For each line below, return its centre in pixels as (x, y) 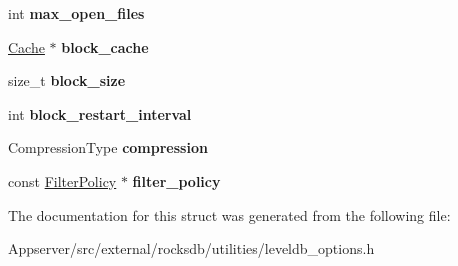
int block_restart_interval (100, 113)
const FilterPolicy (62, 180)
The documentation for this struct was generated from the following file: (229, 214)
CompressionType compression (108, 147)
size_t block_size (67, 80)
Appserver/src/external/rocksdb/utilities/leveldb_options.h (191, 248)
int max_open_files (76, 13)
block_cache (105, 46)
